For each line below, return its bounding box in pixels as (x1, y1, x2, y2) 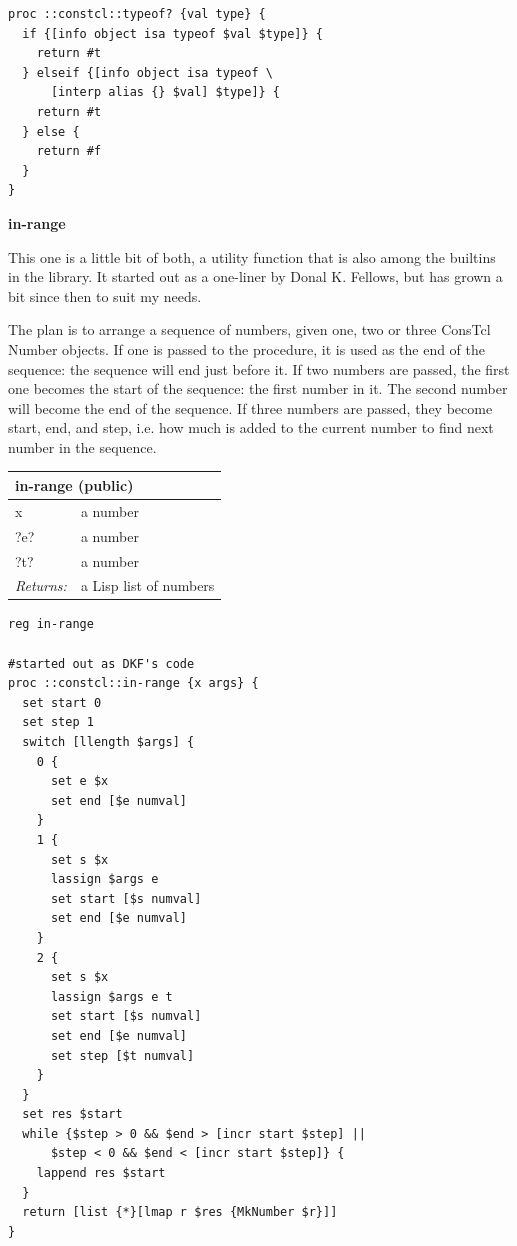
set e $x (50, 774, 109, 789)
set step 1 (22, 715, 94, 730)
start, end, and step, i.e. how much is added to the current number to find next (8, 417, 494, 438)
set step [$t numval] (50, 1048, 195, 1063)
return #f (36, 144, 102, 159)
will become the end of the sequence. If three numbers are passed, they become (8, 397, 493, 418)
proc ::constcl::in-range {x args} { (8, 676, 259, 691)
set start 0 (22, 695, 102, 710)
